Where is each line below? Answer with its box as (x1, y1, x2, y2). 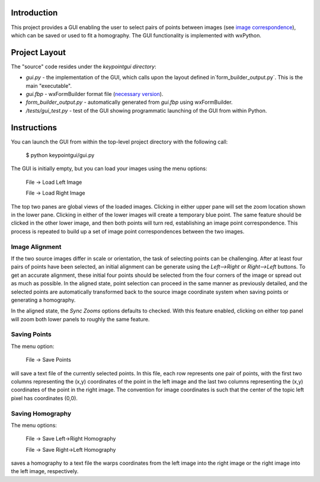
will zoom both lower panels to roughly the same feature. (11, 315, 150, 323)
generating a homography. (11, 296, 76, 304)
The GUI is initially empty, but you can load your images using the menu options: (11, 165, 207, 172)
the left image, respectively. (11, 468, 79, 475)
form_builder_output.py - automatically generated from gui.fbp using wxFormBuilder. (25, 98, 233, 106)
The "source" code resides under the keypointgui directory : (11, 63, 156, 70)
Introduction (11, 8, 58, 18)
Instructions (11, 122, 57, 133)
